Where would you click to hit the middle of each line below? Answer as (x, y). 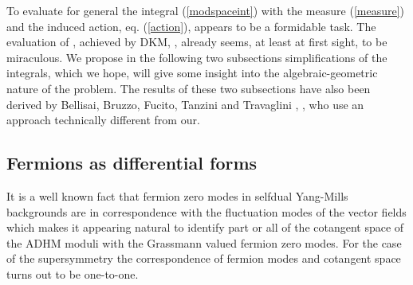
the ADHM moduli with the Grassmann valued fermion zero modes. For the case (204, 242)
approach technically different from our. (103, 120)
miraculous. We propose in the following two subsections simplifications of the (197, 57)
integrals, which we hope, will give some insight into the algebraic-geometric (192, 73)
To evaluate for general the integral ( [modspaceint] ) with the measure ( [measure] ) (205, 10)
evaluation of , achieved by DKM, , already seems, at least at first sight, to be (197, 42)
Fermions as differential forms (132, 163)
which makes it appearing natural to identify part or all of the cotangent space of (205, 227)
